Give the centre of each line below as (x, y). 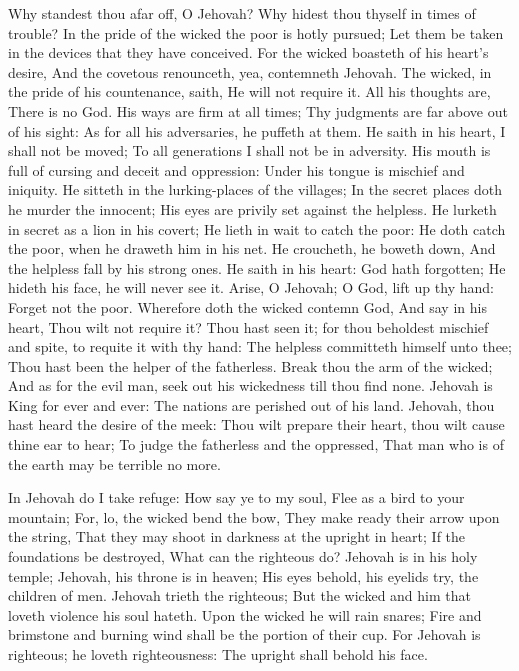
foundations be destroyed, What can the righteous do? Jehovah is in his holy (243, 556)
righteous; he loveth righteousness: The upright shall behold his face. (218, 654)
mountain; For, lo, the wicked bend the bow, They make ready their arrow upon (254, 516)
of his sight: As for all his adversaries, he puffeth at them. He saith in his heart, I (257, 130)
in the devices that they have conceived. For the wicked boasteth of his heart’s (248, 52)
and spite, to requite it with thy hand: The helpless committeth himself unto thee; (260, 346)
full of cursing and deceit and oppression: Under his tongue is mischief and (236, 169)
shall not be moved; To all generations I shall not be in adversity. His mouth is (249, 150)
